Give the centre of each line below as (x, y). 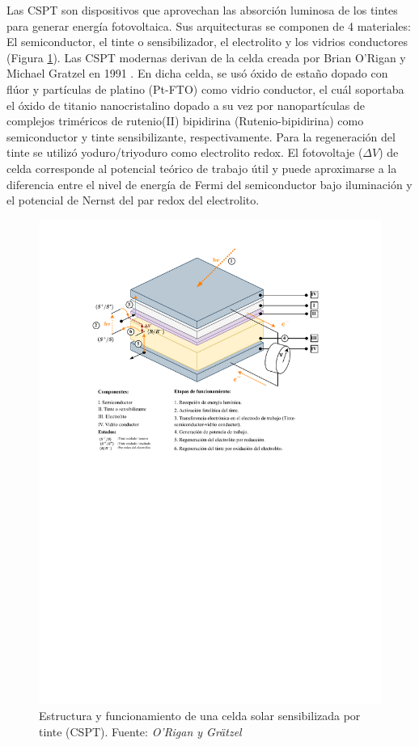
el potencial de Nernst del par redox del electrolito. (133, 200)
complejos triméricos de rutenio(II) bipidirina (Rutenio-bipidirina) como (185, 121)
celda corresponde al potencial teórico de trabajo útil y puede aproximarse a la (202, 168)
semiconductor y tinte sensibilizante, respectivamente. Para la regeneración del (201, 136)
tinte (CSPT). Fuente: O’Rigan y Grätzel (140, 731)
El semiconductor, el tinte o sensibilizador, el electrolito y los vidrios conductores (207, 42)
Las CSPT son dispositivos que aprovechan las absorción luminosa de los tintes (202, 10)
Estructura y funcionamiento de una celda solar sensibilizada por (200, 715)
